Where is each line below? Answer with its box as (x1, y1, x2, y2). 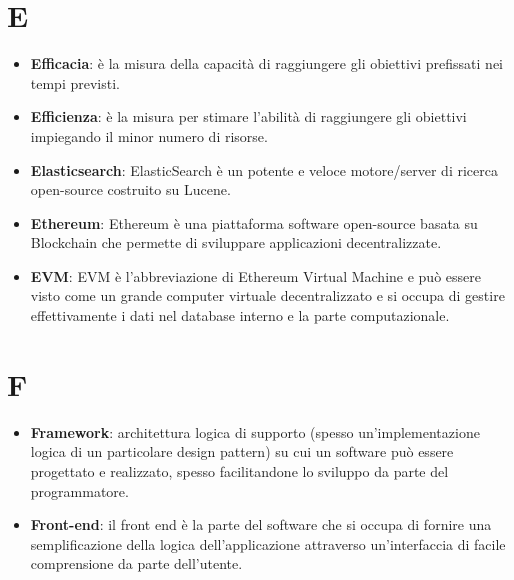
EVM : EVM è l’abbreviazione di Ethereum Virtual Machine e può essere (30, 265, 481, 286)
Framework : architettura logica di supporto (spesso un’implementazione (30, 421, 480, 442)
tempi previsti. (30, 72, 120, 93)
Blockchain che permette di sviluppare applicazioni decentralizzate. (30, 232, 442, 253)
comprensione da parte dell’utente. (30, 553, 243, 574)
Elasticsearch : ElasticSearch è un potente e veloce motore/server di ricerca (30, 159, 498, 180)
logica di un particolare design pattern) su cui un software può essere (30, 441, 454, 462)
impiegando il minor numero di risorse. (30, 125, 268, 146)
